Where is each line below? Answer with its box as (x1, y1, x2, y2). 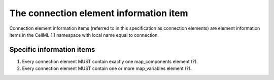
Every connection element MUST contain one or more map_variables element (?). (22, 65, 192, 71)
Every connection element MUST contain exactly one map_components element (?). (22, 58, 198, 64)
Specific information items (9, 45, 95, 54)
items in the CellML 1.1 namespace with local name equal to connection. (9, 32, 159, 38)
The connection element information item (9, 8, 188, 19)
